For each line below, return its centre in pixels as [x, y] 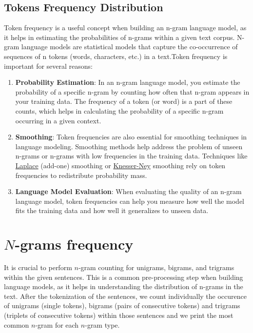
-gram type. [102, 324]
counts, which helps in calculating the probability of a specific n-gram [119, 110]
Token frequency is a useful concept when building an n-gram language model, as [125, 28]
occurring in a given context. [58, 120]
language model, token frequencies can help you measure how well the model [130, 201]
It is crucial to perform [38, 267]
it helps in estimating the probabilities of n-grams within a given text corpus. [119, 37]
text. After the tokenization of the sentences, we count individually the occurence [125, 296]
